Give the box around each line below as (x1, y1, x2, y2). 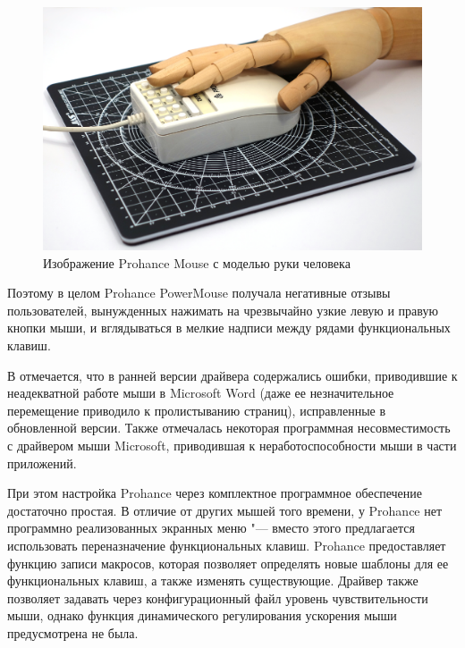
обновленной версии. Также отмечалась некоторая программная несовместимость (7, 418, 451, 437)
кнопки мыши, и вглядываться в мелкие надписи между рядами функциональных (7, 318, 451, 337)
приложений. (7, 453, 77, 472)
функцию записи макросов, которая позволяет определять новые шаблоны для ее (7, 553, 449, 572)
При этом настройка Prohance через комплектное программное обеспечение (7, 484, 423, 502)
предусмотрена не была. (7, 623, 139, 642)
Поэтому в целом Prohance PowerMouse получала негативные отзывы (7, 283, 391, 302)
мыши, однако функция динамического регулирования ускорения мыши (7, 606, 397, 625)
